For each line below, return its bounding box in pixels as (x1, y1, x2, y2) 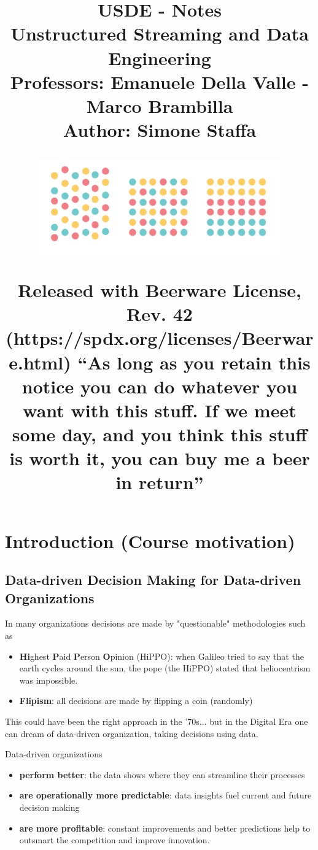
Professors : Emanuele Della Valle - (10, 69, 309, 94)
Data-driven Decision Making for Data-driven (5, 570, 301, 589)
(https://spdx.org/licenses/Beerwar (6, 325, 314, 350)
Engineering (108, 45, 211, 70)
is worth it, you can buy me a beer (9, 446, 310, 471)
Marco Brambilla (86, 93, 233, 118)
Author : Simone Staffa (63, 117, 257, 142)
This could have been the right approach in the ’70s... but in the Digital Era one (5, 715, 308, 728)
